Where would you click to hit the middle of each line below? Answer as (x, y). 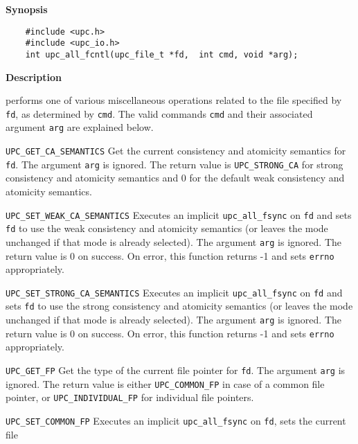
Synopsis (27, 9)
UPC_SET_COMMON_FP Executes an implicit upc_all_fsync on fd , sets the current (176, 420)
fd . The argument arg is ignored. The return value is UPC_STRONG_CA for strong (174, 164)
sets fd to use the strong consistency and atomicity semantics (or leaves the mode (179, 306)
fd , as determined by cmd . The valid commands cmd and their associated (159, 113)
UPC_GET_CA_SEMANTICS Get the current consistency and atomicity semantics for (176, 151)
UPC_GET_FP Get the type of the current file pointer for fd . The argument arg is (176, 370)
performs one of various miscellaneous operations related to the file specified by (174, 100)
